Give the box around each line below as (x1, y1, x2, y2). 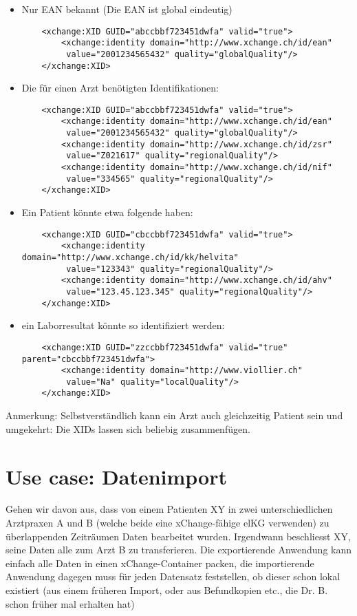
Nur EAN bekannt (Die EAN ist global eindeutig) (21, 2, 232, 16)
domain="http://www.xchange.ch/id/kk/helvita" (21, 252, 239, 262)
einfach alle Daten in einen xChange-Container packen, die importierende (6, 555, 314, 570)
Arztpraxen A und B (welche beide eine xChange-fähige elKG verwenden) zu (6, 516, 329, 530)
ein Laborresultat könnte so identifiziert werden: (21, 318, 225, 332)
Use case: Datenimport (6, 462, 228, 490)
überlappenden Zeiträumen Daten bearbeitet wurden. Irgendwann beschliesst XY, (6, 529, 351, 543)
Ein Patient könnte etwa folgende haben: (21, 205, 193, 220)
